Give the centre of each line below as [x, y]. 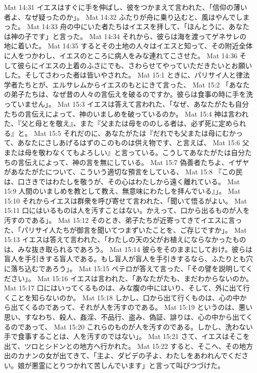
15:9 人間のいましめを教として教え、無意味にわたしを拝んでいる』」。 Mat [122, 191]
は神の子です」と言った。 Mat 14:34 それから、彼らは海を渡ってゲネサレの [125, 36]
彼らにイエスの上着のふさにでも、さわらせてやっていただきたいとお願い [135, 65]
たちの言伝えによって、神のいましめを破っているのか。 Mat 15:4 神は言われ [126, 113]
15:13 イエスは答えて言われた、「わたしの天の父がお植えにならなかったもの [125, 239]
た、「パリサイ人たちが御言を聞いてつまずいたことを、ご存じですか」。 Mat [126, 229]
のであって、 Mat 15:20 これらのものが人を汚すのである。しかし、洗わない [132, 326]
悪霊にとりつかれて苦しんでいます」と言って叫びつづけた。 [128, 365]
